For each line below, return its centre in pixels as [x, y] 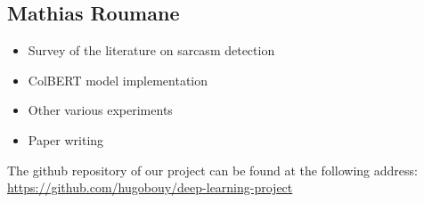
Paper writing [66, 139]
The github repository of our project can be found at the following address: [212, 170]
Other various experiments [100, 110]
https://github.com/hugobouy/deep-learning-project [150, 187]
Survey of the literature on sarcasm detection [151, 50]
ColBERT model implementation [118, 80]
